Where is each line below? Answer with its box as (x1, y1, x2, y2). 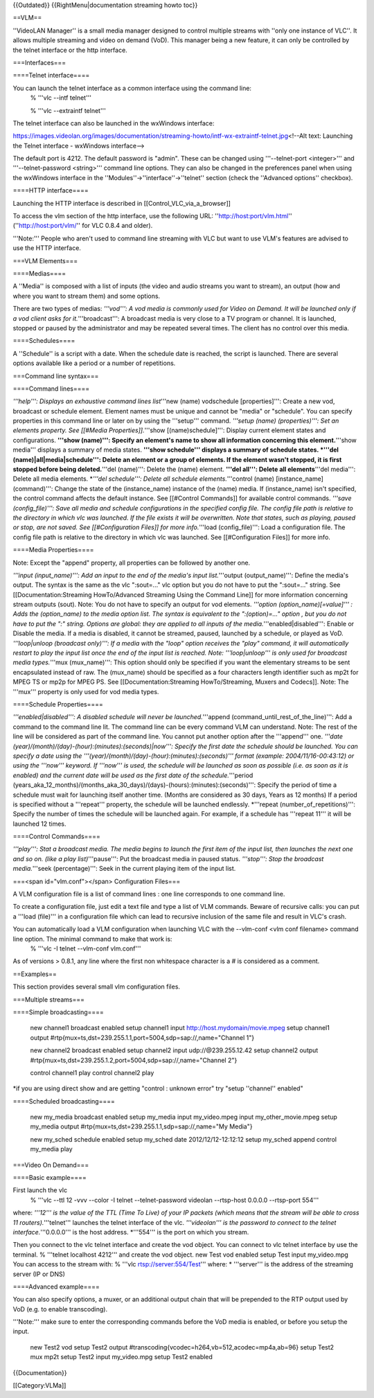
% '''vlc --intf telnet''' (30, 94, 92, 102)
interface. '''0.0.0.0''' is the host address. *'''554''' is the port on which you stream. (12, 1228, 249, 1236)
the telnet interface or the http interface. (12, 46, 127, 54)
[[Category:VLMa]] (12, 1381, 66, 1390)
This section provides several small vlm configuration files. (12, 982, 180, 991)
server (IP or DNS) (12, 1270, 66, 1278)
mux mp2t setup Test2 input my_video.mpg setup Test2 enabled (30, 1353, 213, 1361)
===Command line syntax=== (12, 371, 99, 380)
